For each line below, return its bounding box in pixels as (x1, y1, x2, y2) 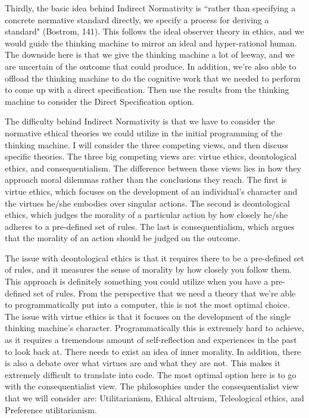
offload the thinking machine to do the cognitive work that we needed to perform (5, 71, 301, 84)
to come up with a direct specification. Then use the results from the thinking (5, 83, 289, 96)
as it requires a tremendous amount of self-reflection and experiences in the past (5, 333, 297, 346)
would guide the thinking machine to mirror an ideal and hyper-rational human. (5, 36, 297, 49)
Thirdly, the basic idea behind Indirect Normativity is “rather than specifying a (5, 2, 296, 14)
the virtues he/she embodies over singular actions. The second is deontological (5, 196, 290, 209)
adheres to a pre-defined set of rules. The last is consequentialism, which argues (5, 220, 295, 232)
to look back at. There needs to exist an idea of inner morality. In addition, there (5, 345, 301, 357)
